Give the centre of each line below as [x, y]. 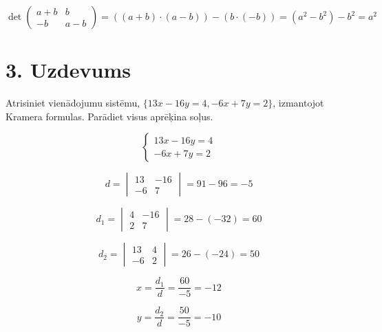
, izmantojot [298, 103]
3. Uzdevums [68, 70]
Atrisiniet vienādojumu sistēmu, [73, 103]
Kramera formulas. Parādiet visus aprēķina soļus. [109, 116]
